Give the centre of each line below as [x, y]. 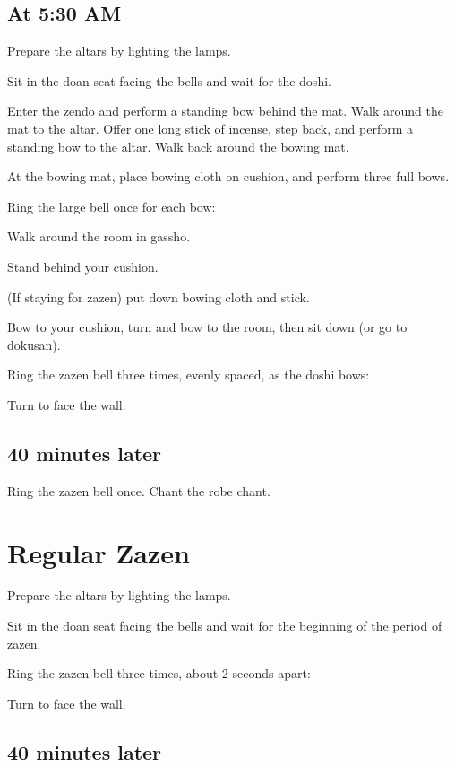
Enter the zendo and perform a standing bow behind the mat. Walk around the [225, 111]
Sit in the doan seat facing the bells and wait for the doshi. [169, 80]
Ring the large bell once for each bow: [112, 206]
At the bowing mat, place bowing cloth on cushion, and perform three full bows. [228, 176]
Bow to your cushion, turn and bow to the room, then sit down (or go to [207, 327]
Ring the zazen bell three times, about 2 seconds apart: [159, 673]
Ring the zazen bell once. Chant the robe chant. [139, 490]
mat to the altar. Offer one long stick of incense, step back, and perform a [210, 128]
